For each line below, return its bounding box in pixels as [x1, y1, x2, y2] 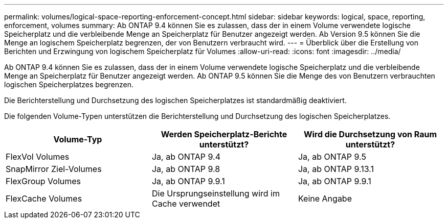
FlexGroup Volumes [6, 176, 81, 186]
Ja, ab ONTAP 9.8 [151, 164, 220, 174]
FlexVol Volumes [6, 152, 70, 162]
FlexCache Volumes [6, 193, 82, 204]
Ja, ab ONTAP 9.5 [298, 152, 366, 162]
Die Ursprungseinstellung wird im [151, 188, 280, 199]
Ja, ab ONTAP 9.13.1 [298, 164, 374, 174]
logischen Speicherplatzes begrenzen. [4, 80, 134, 89]
